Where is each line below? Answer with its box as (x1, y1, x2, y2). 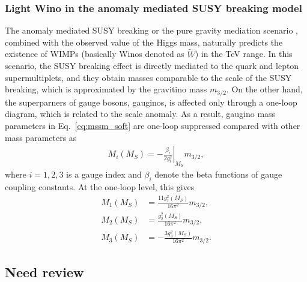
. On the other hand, (226, 83, 303, 95)
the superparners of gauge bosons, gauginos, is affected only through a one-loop (5, 95, 297, 108)
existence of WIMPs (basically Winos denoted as (5, 47, 184, 60)
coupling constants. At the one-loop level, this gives (5, 181, 195, 193)
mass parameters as (5, 131, 77, 143)
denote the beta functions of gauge (154, 168, 282, 181)
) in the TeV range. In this (195, 47, 293, 60)
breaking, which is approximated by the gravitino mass (5, 83, 207, 95)
